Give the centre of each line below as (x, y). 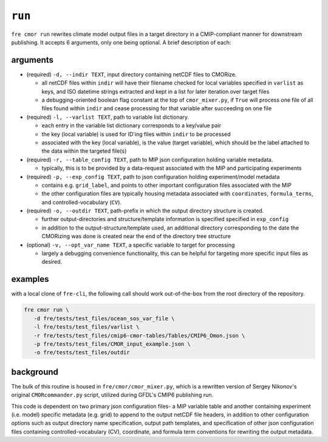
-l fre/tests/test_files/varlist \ (87, 327)
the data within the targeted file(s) (84, 151)
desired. (52, 262)
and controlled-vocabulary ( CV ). (81, 202)
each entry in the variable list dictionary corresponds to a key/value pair (132, 125)
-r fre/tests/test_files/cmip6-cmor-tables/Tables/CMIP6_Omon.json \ (139, 335)
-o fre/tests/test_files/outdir (82, 353)
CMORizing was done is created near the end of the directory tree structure (136, 236)
